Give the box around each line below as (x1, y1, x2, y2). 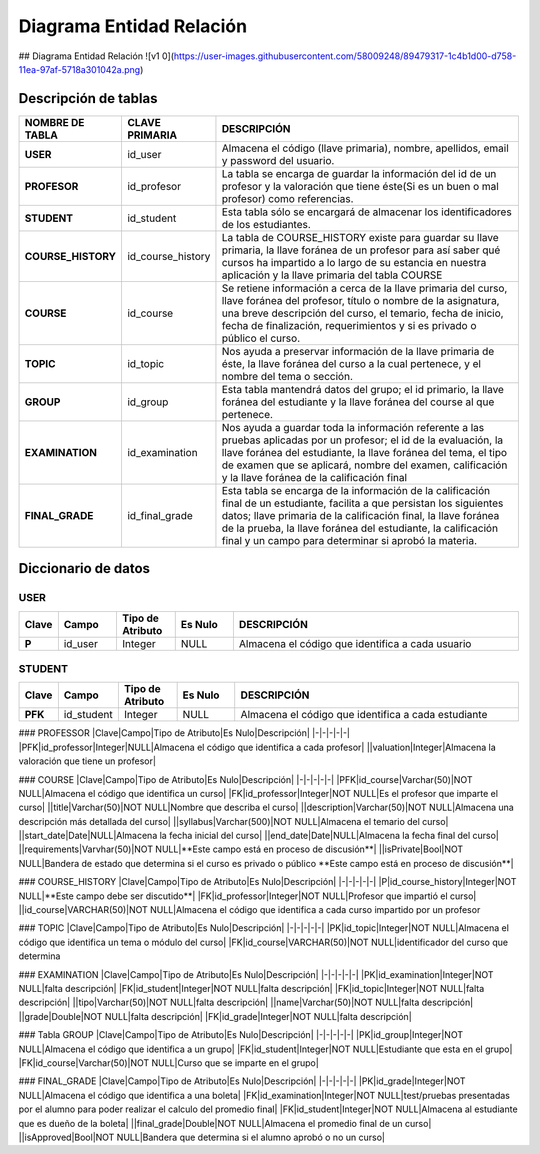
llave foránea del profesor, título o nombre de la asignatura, (221, 293, 500, 307)
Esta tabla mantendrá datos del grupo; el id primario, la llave (221, 382, 505, 396)
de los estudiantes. (221, 217, 312, 231)
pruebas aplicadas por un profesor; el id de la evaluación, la (221, 433, 504, 447)
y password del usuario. (221, 153, 335, 167)
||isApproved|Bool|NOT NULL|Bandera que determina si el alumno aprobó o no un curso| (18, 1131, 385, 1143)
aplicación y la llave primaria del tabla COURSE (221, 268, 443, 282)
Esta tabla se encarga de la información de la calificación (221, 483, 491, 497)
